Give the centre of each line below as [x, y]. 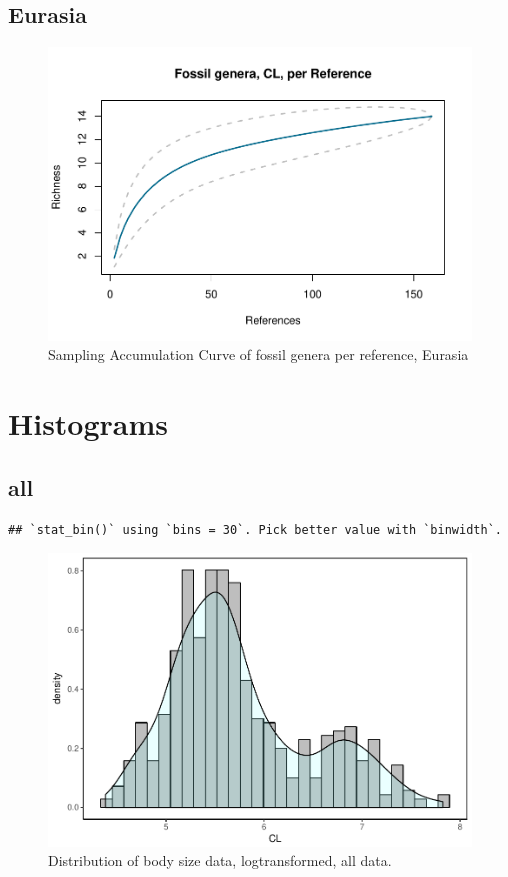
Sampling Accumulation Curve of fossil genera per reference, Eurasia [258, 354]
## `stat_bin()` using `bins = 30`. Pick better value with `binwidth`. [255, 529]
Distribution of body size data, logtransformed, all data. [220, 860]
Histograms [88, 423]
